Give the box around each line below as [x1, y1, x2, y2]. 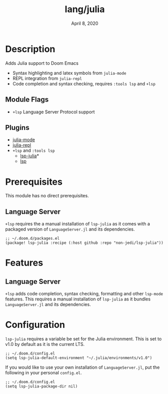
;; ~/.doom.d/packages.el [5, 236, 60, 241]
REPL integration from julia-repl [12, 75, 82, 81]
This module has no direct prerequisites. [5, 193, 89, 199]
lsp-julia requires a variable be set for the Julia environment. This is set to [5, 336, 162, 342]
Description [5, 43, 55, 55]
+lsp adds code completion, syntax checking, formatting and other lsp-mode [5, 291, 163, 297]
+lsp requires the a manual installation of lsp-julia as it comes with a [5, 221, 150, 227]
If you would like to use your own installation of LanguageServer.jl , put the [5, 364, 160, 370]
